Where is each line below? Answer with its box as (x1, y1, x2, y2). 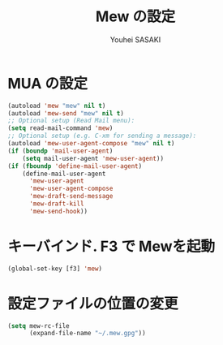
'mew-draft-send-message (28, 192, 114, 201)
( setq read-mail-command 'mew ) (7, 124, 114, 132)
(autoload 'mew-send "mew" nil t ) (7, 109, 125, 118)
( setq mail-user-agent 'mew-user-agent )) (22, 154, 164, 162)
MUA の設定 (7, 74, 88, 93)
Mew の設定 (95, 7, 176, 26)
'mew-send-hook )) (28, 207, 88, 215)
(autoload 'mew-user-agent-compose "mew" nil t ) (7, 140, 175, 148)
